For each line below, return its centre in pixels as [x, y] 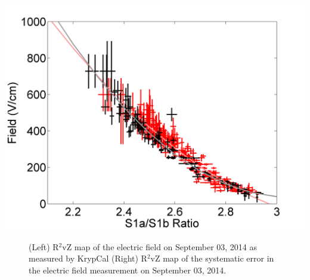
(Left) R [44, 246]
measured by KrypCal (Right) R [88, 258]
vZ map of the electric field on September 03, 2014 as [160, 246]
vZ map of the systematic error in [212, 258]
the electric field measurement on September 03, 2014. [128, 270]
